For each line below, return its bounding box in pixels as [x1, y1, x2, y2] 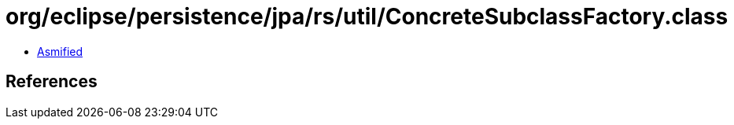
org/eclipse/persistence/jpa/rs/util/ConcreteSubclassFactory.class [6, 3, 728, 30]
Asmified [37, 44, 83, 58]
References [6, 72, 98, 92]
